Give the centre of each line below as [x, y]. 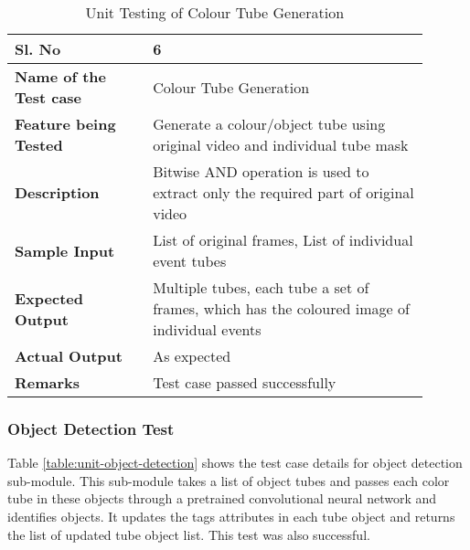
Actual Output [69, 356]
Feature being [65, 124]
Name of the [60, 76]
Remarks [48, 382]
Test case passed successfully [245, 382]
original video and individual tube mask [281, 145]
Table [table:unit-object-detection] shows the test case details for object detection [235, 463]
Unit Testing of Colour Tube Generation [215, 12]
